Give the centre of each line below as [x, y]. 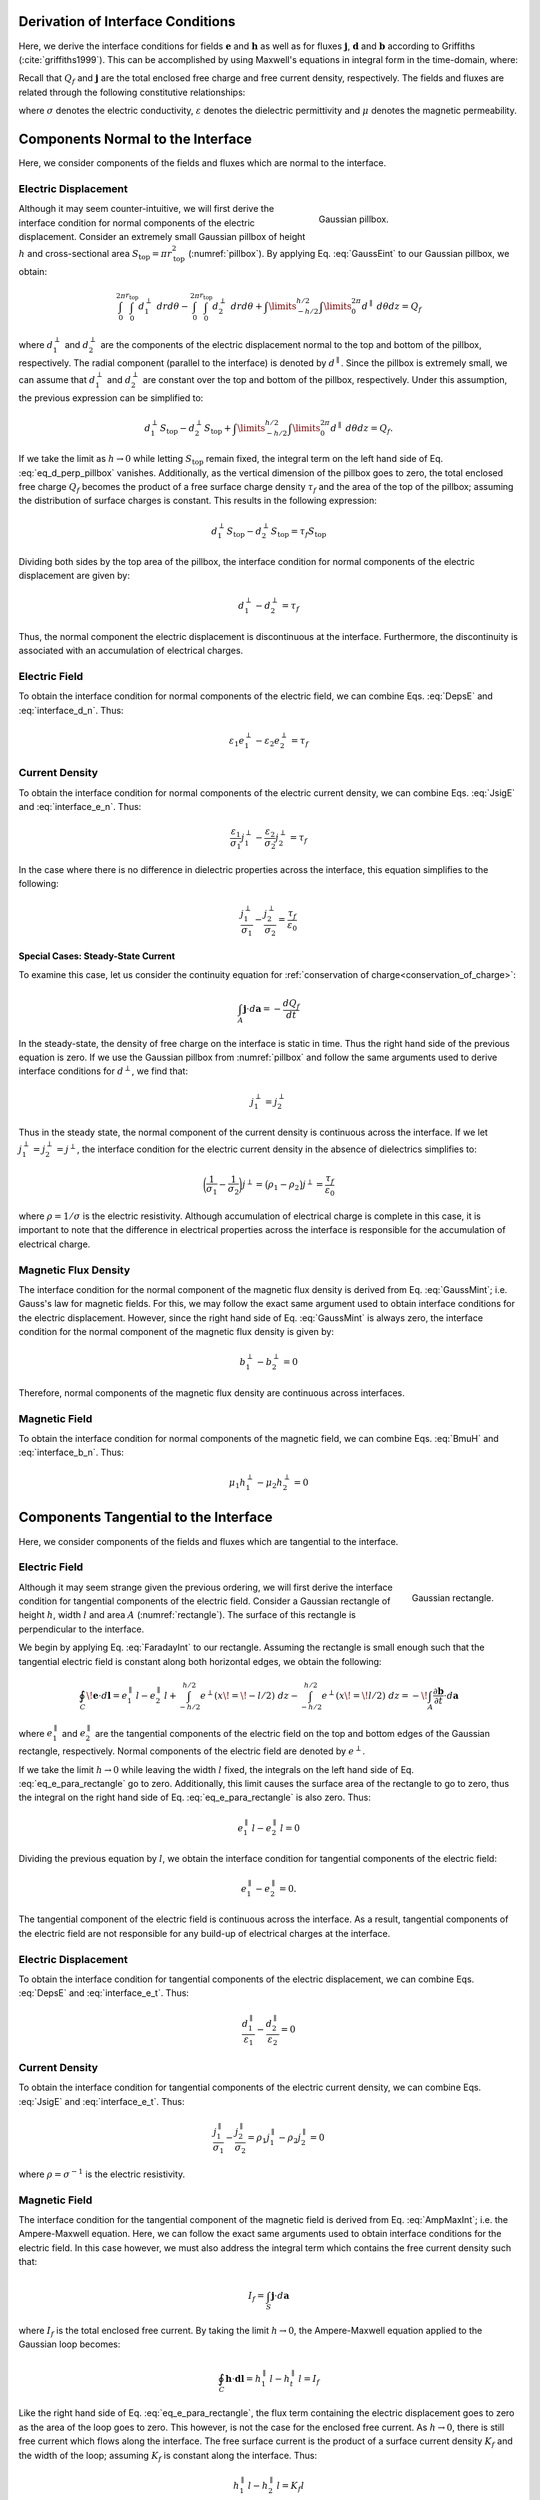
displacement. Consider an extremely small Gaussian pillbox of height [162, 236]
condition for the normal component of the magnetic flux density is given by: [176, 1332]
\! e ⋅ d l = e [107, 1695]
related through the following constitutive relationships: [132, 92]
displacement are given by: [74, 576]
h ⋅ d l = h [243, 2378]
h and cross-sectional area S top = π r [95, 255]
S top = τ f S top [298, 532]
